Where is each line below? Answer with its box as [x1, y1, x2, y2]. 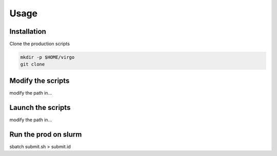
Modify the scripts [9, 76, 70, 85]
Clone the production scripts [9, 41, 70, 47]
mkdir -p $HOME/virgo [20, 54, 75, 60]
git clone [20, 61, 45, 68]
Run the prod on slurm [9, 130, 82, 139]
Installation [9, 27, 46, 36]
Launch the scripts [9, 103, 71, 112]
